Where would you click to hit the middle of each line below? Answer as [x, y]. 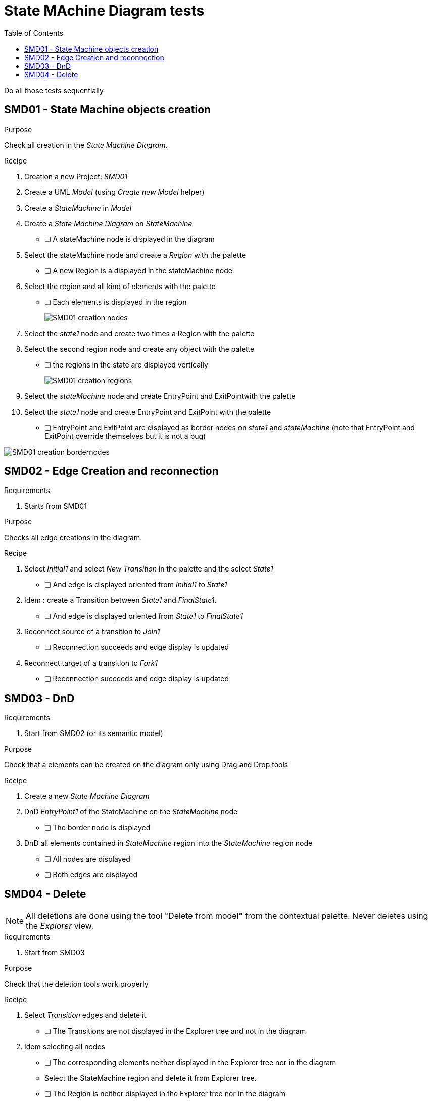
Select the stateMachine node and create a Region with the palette [135, 255]
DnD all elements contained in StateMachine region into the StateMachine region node [169, 843]
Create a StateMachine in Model [78, 208]
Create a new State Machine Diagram [87, 796]
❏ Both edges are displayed [91, 875]
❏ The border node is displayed [98, 828]
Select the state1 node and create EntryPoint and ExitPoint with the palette [148, 412]
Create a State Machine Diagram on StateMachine [108, 223]
